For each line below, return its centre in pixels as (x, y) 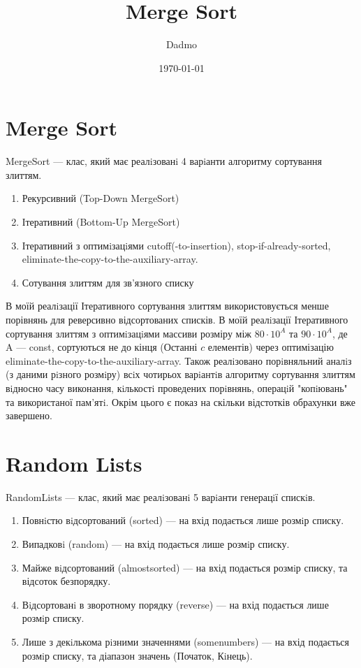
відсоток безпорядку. (66, 581)
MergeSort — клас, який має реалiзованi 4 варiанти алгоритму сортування (164, 161)
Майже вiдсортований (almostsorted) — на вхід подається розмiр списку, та (185, 567)
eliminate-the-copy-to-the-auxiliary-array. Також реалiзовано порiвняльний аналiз (179, 360)
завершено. (29, 415)
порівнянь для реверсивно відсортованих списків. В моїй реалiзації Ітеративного (177, 319)
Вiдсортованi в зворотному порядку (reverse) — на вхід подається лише (175, 604)
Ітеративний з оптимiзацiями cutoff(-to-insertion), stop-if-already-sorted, (176, 245)
